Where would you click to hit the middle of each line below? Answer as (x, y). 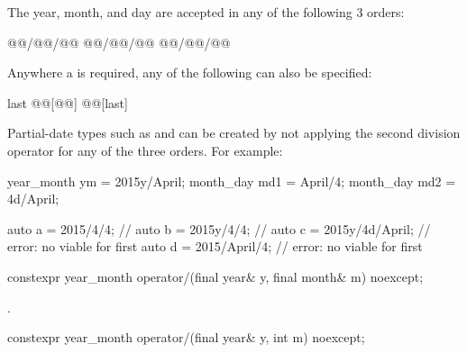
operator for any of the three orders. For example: (145, 150)
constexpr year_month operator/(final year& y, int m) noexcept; (186, 337)
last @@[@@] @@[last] (68, 102)
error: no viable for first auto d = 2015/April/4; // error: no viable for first (215, 246)
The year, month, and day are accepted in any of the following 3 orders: (206, 12)
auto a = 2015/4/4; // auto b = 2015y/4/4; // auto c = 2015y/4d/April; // (219, 228)
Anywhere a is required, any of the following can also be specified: (190, 72)
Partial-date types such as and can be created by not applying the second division (234, 133)
